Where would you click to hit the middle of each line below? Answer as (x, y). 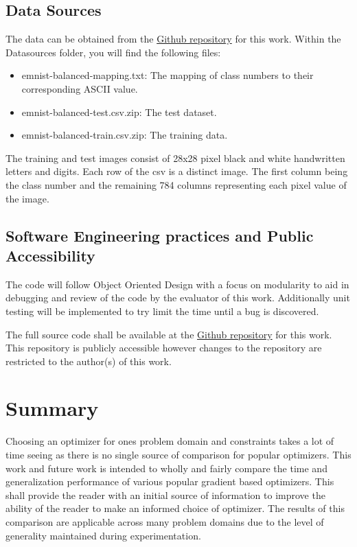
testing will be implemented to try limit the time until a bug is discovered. (162, 311)
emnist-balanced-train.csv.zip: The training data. (125, 135)
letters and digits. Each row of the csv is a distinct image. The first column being (177, 171)
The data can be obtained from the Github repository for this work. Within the (173, 39)
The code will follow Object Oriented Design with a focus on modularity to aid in (177, 284)
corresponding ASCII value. (80, 88)
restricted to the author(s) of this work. (89, 361)
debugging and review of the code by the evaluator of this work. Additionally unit (178, 298)
